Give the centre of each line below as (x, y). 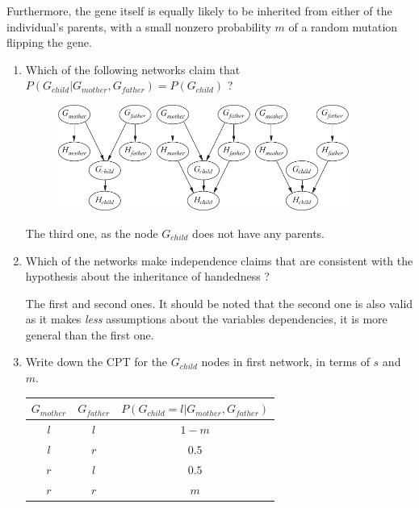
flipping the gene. (49, 42)
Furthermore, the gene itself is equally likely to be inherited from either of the (199, 10)
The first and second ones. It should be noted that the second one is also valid (219, 303)
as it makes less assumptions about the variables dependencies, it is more (206, 319)
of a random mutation (343, 26)
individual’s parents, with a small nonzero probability (139, 26)
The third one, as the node (92, 233)
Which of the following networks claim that (133, 69)
